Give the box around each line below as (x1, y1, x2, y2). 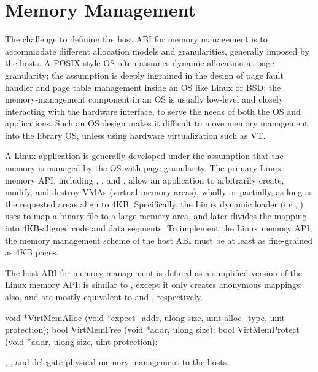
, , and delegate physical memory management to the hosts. (5, 355, 230, 368)
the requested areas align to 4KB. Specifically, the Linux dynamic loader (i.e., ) (5, 197, 304, 210)
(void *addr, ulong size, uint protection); (5, 335, 158, 347)
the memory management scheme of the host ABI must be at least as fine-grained (5, 233, 313, 246)
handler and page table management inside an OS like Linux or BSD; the (5, 80, 281, 93)
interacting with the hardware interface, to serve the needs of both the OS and (5, 104, 301, 117)
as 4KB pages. (5, 246, 59, 258)
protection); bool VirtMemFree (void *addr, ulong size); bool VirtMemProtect (5, 323, 300, 336)
